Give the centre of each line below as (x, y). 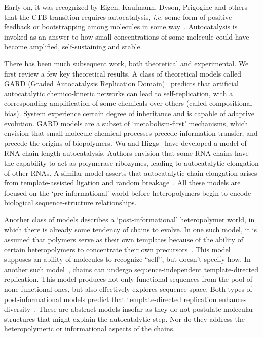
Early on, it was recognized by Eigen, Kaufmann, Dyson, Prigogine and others (126, 7)
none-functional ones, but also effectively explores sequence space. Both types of (128, 289)
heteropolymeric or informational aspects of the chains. (90, 329)
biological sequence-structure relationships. (70, 202)
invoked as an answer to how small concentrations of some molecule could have (127, 36)
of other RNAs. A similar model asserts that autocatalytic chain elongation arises (131, 173)
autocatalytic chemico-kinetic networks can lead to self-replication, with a (119, 93)
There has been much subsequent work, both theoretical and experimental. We (126, 63)
